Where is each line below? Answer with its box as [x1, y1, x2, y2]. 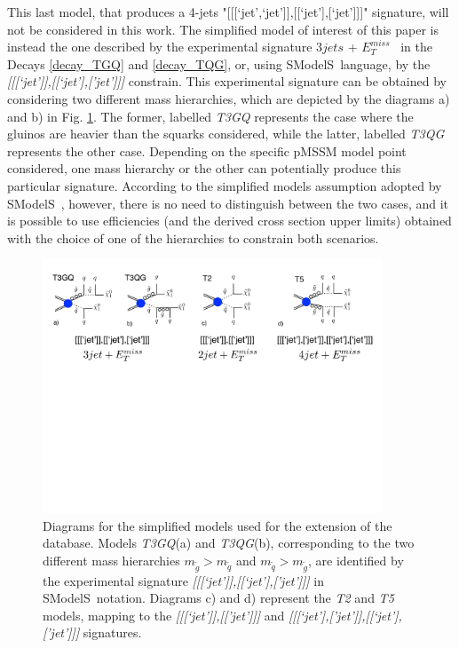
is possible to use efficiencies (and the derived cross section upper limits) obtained [7, 211, 452, 230]
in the [400, 37, 432, 56]
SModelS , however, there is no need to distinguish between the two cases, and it [7, 194, 449, 212]
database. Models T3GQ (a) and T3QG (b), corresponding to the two [43, 533, 415, 552]
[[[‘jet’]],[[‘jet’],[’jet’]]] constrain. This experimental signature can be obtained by [7, 72, 447, 91]
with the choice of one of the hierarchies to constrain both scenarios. [7, 228, 379, 247]
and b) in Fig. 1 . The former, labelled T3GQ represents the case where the [7, 107, 414, 125]
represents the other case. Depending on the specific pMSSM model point [7, 141, 407, 160]
